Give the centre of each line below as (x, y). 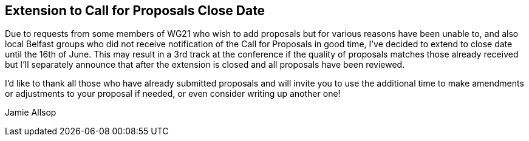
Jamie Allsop (31, 113)
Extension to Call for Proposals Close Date (135, 11)
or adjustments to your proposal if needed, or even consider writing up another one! (173, 94)
